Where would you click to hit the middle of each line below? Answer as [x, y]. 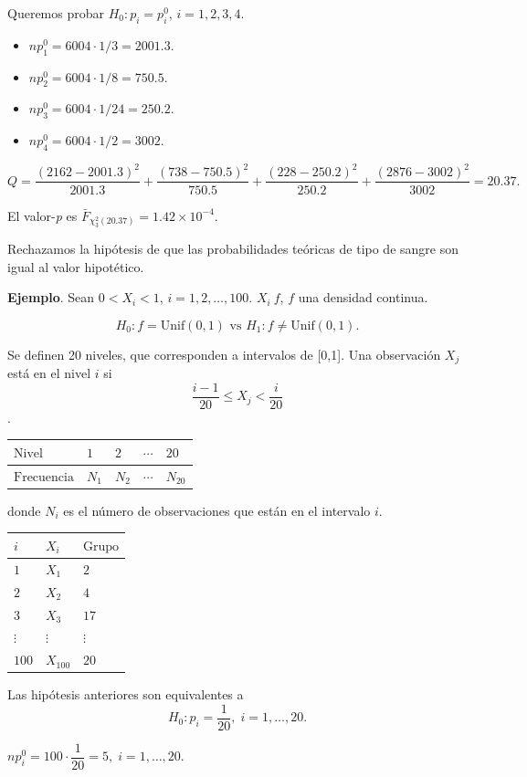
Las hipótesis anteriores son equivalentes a [126, 694]
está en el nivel [49, 373]
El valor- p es [42, 215]
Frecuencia [44, 477]
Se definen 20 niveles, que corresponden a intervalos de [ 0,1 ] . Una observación [224, 354]
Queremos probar [56, 13]
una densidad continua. [363, 297]
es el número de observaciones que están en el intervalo [217, 510]
